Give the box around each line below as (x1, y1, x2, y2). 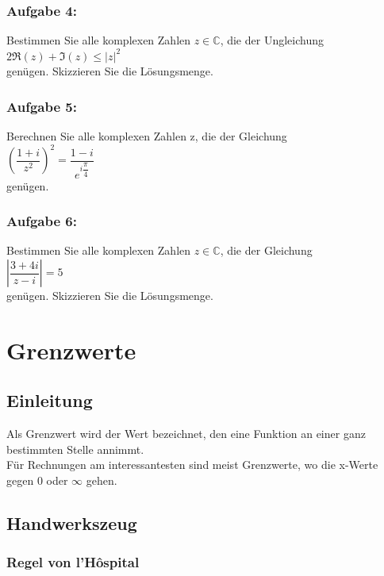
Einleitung (6, 388, 93, 413)
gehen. (86, 471, 117, 488)
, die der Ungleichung (220, 32, 324, 48)
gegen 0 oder (6, 471, 68, 488)
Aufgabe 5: (6, 96, 77, 116)
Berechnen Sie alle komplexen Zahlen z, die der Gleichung (6, 128, 287, 144)
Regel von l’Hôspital (6, 552, 140, 572)
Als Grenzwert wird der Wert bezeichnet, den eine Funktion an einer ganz (6, 425, 366, 442)
